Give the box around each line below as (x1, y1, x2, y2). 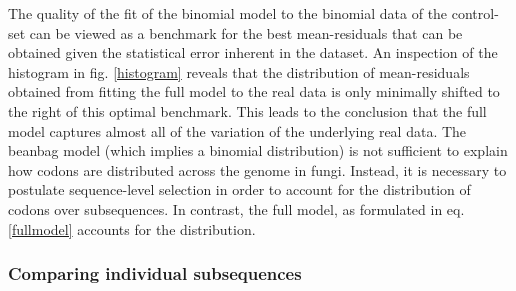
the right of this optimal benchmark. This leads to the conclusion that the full (8, 100, 487, 121)
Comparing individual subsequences (8, 261, 302, 286)
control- (451, 3, 499, 23)
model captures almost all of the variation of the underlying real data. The (8, 120, 467, 141)
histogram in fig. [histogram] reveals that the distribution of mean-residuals (8, 61, 470, 82)
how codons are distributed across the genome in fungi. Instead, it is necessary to (8, 159, 507, 180)
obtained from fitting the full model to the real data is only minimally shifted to (8, 81, 500, 102)
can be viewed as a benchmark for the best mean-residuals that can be (29, 22, 463, 43)
